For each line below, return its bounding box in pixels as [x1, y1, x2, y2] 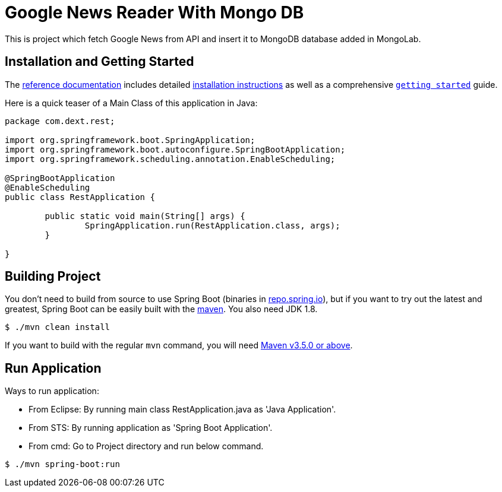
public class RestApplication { [5, 192, 155, 202]
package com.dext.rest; [5, 116, 115, 126]
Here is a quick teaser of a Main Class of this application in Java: [5, 97, 258, 108]
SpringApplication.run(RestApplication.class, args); [84, 220, 340, 230]
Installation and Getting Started [5, 54, 194, 69]
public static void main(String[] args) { [45, 211, 245, 221]
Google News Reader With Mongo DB [5, 2, 304, 23]
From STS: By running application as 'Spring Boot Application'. [29, 423, 273, 433]
